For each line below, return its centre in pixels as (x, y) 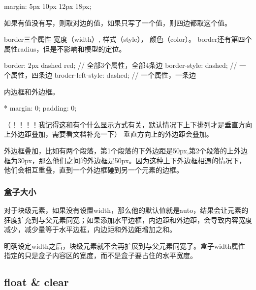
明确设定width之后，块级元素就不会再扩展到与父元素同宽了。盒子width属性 (125, 246)
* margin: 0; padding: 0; (40, 108)
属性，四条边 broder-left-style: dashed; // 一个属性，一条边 (103, 74)
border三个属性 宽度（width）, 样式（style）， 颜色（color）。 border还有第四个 (128, 39)
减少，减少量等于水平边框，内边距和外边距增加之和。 (90, 229)
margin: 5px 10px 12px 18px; (48, 6)
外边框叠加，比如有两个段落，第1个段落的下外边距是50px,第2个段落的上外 (122, 150)
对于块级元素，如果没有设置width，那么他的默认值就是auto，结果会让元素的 (126, 210)
